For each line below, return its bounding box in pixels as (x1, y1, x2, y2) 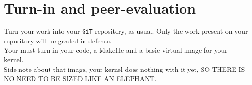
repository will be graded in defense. (4, 35, 112, 45)
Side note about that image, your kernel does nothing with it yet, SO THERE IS (4, 64, 245, 74)
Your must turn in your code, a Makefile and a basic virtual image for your (4, 45, 228, 55)
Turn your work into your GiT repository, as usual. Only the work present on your (4, 26, 248, 36)
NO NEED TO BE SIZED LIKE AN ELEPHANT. (4, 73, 157, 84)
